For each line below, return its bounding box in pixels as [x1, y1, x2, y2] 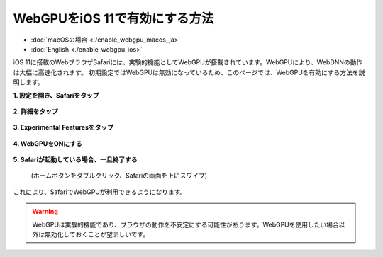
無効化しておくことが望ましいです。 [44, 230, 150, 239]
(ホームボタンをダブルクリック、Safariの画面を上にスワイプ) [30, 171, 207, 180]
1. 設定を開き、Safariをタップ [13, 91, 99, 99]
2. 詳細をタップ [13, 107, 58, 115]
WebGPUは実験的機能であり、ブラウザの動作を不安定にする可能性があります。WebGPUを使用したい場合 [32, 220, 340, 229]
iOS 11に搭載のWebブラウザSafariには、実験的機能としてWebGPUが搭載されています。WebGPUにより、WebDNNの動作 [13, 58, 363, 67]
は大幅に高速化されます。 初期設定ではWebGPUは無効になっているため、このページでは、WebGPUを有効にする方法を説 [13, 68, 365, 76]
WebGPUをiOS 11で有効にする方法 [13, 11, 214, 26]
